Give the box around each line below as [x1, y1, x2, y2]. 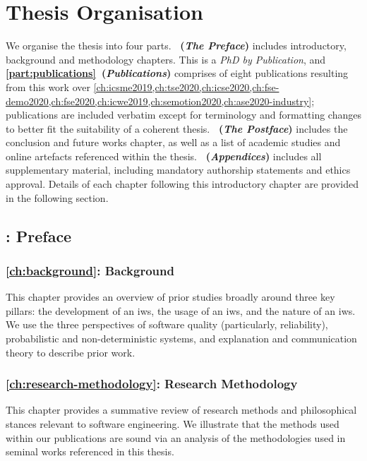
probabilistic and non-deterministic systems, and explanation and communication [6, 331, 357, 346]
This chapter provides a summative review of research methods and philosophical [6, 402, 357, 417]
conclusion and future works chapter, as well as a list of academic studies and [6, 135, 341, 150]
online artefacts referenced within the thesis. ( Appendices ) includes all [6, 148, 322, 163]
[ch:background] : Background [6, 261, 174, 279]
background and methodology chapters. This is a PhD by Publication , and [6, 52, 326, 66]
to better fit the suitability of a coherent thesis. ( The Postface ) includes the [6, 121, 348, 136]
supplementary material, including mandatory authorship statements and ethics [6, 162, 351, 177]
